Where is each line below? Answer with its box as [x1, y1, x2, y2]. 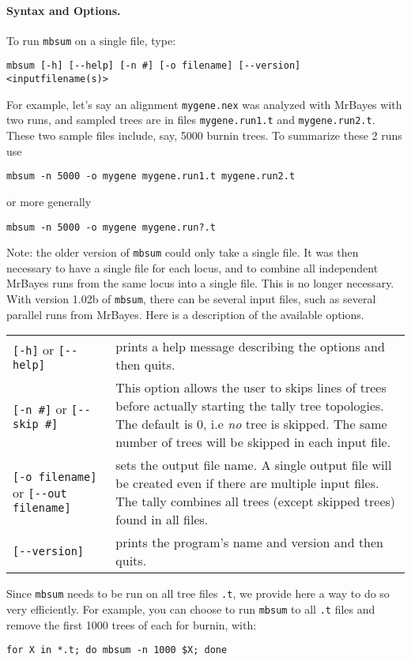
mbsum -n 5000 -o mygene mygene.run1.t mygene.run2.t [6, 171, 296, 182]
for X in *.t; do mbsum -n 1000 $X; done [6, 644, 228, 656]
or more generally [6, 193, 92, 209]
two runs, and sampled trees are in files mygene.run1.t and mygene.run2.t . [6, 111, 375, 128]
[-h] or [13, 340, 55, 359]
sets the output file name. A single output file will [115, 456, 392, 475]
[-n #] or [13, 399, 67, 418]
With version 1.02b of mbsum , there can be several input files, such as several [6, 291, 376, 307]
